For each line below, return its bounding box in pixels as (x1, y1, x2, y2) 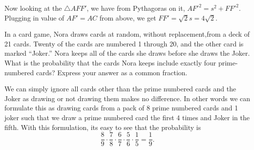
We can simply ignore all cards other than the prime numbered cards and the (4, 84, 236, 94)
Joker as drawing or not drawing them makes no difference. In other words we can (4, 93, 251, 103)
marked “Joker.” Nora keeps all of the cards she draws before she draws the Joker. (4, 48, 250, 58)
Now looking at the (4, 3, 62, 13)
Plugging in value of (4, 12, 64, 22)
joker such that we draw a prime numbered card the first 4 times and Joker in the (4, 112, 250, 122)
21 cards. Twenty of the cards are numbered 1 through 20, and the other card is (4, 38, 244, 48)
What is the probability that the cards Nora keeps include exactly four (4, 57, 216, 67)
